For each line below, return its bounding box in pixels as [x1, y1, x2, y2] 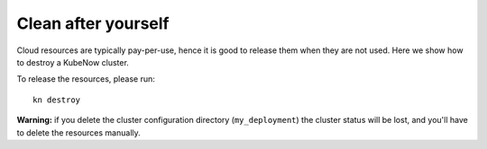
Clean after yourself [16, 13, 170, 33]
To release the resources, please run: [16, 74, 155, 84]
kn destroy [32, 94, 81, 105]
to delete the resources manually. [16, 127, 142, 138]
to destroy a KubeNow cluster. [16, 57, 130, 67]
